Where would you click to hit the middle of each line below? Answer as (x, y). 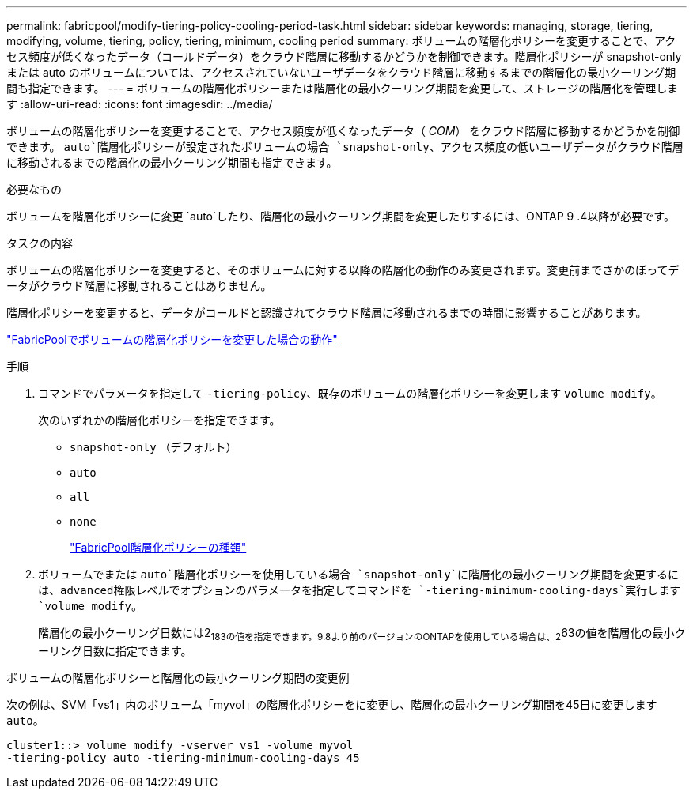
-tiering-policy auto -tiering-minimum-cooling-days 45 (183, 757)
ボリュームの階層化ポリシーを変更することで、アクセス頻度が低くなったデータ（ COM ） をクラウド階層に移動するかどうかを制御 (343, 131)
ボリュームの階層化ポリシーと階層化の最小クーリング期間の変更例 (178, 677)
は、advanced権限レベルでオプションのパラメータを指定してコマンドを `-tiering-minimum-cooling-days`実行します (360, 590)
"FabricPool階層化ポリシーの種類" (158, 547)
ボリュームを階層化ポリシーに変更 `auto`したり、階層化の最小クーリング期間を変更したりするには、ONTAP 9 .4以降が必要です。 (341, 216)
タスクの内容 (40, 243)
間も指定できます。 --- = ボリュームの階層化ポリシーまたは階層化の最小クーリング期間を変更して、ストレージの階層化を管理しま (343, 88)
